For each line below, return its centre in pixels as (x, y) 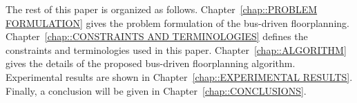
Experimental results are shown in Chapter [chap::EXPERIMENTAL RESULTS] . (179, 76)
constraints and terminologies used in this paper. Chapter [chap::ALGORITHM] (176, 49)
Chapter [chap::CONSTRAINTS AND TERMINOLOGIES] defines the (157, 36)
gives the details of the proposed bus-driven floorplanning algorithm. (151, 63)
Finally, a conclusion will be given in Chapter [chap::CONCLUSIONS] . (156, 90)
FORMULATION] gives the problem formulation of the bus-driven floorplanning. (177, 22)
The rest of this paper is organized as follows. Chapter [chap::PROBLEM (162, 9)
